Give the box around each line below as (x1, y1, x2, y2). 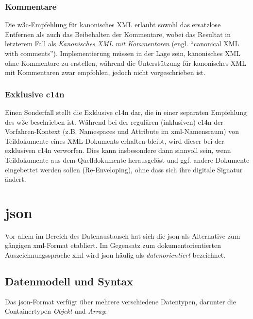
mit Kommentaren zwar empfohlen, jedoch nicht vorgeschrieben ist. (5, 67, 205, 77)
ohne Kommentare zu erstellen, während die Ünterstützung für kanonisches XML (5, 57, 246, 68)
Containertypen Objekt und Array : (5, 306, 107, 316)
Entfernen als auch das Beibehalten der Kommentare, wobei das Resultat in (5, 29, 231, 39)
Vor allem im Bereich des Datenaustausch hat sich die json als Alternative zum (5, 230, 240, 241)
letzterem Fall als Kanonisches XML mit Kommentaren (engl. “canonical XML (5, 38, 239, 49)
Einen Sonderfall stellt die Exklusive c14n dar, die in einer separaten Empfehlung (5, 107, 247, 117)
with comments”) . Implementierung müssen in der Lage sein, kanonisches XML (5, 48, 241, 58)
